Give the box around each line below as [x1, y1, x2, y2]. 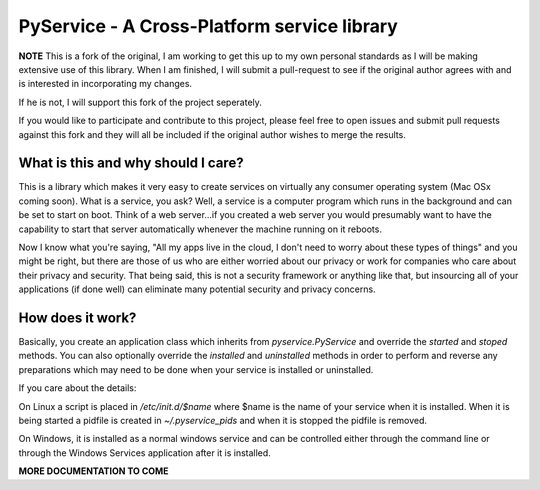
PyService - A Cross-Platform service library [18, 15, 399, 37]
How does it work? [18, 309, 137, 326]
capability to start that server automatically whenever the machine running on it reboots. [18, 223, 382, 235]
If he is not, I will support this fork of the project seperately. [18, 96, 262, 108]
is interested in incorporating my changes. [18, 78, 193, 90]
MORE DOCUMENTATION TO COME [18, 465, 169, 477]
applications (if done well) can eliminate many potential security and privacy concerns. [18, 283, 376, 295]
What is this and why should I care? [18, 155, 244, 172]
